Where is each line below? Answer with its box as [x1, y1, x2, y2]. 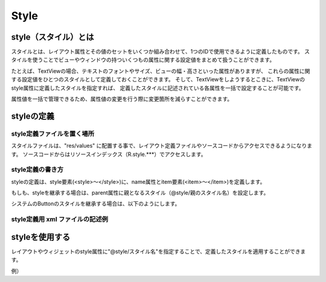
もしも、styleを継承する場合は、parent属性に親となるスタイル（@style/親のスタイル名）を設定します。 [11, 189, 269, 196]
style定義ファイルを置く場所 [11, 130, 95, 138]
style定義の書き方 [11, 166, 63, 174]
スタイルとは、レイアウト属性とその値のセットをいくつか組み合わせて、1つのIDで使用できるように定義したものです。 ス [11, 48, 310, 55]
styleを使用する [11, 232, 71, 242]
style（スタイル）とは [11, 32, 94, 42]
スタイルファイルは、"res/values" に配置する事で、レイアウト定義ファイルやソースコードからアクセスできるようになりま [11, 142, 313, 149]
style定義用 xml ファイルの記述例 [11, 215, 109, 224]
